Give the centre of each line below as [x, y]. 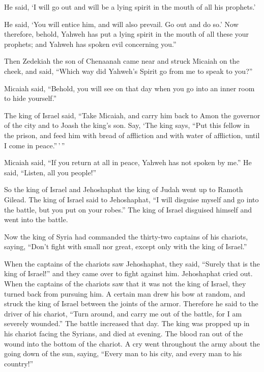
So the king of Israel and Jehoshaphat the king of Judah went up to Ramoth [124, 189]
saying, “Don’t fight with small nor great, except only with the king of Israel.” [126, 246]
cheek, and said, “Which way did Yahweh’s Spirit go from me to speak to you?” [128, 71]
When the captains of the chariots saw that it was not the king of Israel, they [125, 284]
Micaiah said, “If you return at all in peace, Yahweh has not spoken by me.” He [128, 162]
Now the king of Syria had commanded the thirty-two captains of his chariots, [126, 236]
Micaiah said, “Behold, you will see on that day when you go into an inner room [129, 88]
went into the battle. [36, 219]
